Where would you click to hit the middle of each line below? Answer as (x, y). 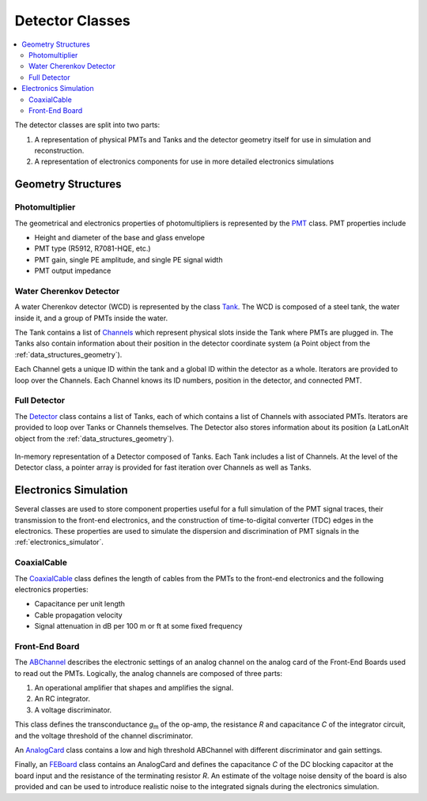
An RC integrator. (62, 699)
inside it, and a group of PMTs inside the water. (91, 318)
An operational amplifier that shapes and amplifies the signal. (134, 688)
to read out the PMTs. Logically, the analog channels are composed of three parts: (149, 673)
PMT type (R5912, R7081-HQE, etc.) (93, 248)
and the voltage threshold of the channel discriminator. (104, 735)
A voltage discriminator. (73, 710)
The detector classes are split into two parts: (87, 125)
